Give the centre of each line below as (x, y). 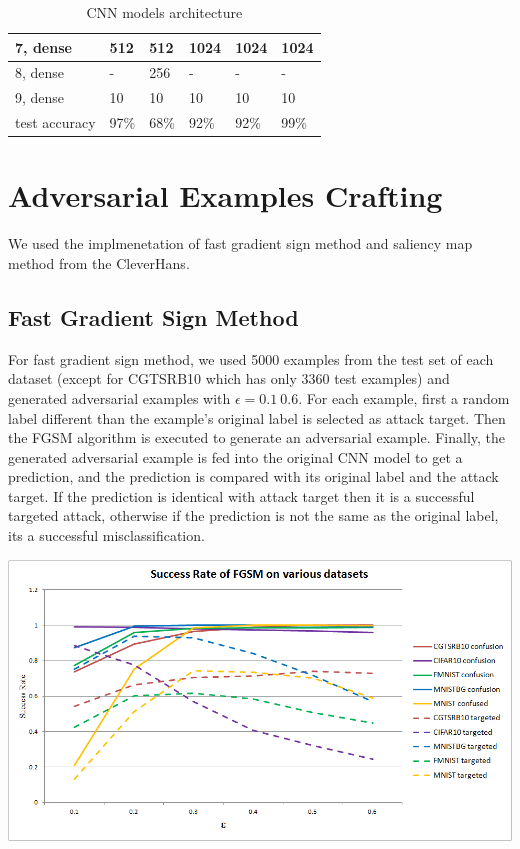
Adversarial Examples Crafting (225, 195)
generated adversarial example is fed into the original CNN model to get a (235, 456)
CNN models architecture (164, 12)
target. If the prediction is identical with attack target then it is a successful (241, 495)
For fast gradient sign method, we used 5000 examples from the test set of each (251, 358)
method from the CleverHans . (99, 262)
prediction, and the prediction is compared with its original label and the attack (253, 476)
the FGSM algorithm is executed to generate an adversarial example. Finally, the (257, 437)
